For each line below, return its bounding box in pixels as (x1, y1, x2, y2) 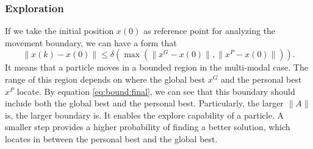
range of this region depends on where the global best (5, 73, 206, 85)
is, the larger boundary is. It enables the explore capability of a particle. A (5, 108, 284, 121)
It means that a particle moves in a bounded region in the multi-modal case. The (5, 61, 308, 74)
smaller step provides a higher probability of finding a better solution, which (5, 120, 290, 133)
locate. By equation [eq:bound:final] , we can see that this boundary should (16, 85, 295, 97)
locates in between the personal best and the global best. (5, 132, 218, 145)
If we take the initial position (5, 24, 114, 37)
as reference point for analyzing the (143, 24, 276, 37)
